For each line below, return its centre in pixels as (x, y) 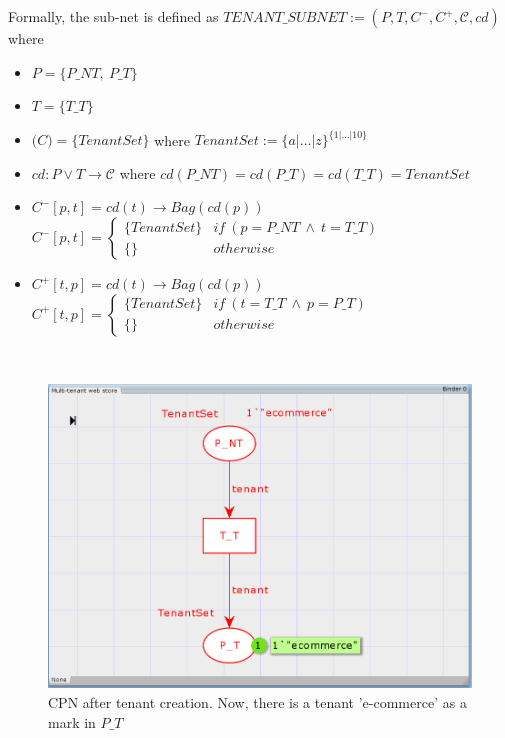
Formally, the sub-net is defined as (113, 16)
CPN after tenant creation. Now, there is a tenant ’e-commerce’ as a (257, 702)
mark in (72, 721)
